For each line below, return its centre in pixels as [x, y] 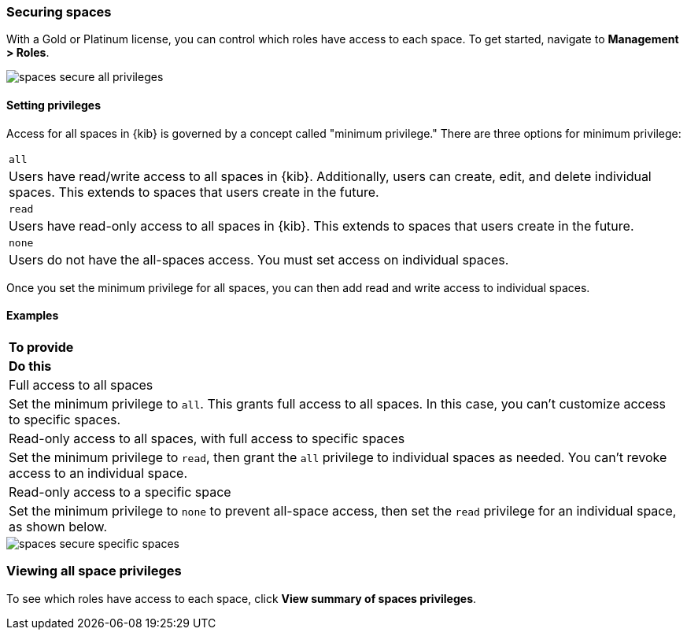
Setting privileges [54, 105]
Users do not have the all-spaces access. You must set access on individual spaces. [259, 259]
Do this [30, 366]
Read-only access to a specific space [120, 492]
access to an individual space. [98, 473]
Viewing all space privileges [94, 571]
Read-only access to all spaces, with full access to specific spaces [207, 438]
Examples [33, 316]
